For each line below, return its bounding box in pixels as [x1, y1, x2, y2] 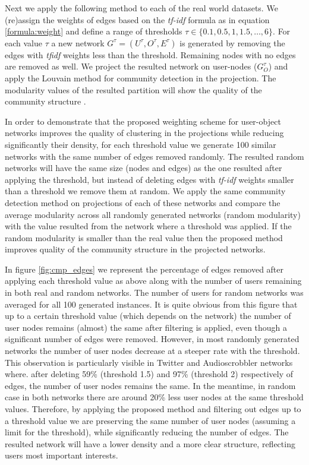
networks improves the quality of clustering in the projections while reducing [5, 126, 284, 139]
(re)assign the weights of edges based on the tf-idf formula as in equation [5, 13, 270, 26]
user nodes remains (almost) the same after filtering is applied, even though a [5, 321, 288, 333]
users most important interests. [5, 449, 118, 461]
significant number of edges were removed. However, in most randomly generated [5, 333, 299, 345]
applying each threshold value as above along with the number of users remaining [5, 274, 302, 287]
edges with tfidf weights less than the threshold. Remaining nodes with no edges [5, 48, 296, 61]
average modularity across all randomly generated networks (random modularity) [5, 208, 301, 220]
